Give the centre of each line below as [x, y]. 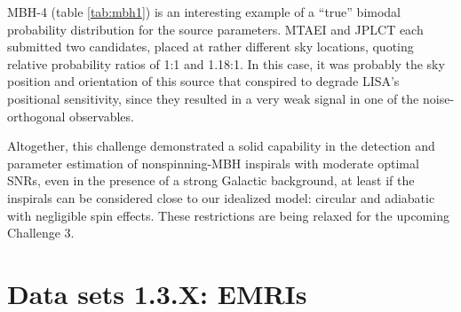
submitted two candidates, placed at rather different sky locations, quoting [211, 47]
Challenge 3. [41, 233]
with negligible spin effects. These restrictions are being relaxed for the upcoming [228, 215]
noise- [438, 98]
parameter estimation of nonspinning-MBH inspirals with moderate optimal [213, 163]
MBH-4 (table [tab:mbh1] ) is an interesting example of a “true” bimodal [204, 12]
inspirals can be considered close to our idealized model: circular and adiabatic [221, 197]
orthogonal [36, 116]
